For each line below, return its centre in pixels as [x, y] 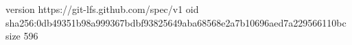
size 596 [22, 36]
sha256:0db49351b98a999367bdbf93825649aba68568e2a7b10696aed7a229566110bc [176, 22]
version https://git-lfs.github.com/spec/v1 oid [102, 9]
